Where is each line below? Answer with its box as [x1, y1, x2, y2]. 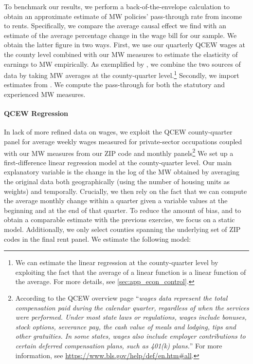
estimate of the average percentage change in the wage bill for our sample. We [4, 30, 237, 40]
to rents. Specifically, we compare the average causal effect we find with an [4, 20, 226, 31]
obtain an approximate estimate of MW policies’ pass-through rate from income [4, 11, 242, 21]
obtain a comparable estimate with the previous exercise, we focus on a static [4, 214, 235, 225]
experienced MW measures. [4, 89, 86, 99]
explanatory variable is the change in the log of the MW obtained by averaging [4, 167, 239, 177]
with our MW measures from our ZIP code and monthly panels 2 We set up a [4, 146, 234, 158]
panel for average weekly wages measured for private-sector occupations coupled [4, 136, 242, 146]
